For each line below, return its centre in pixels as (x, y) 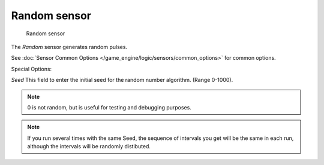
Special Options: (31, 69)
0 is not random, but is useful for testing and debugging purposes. (109, 107)
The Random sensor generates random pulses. (69, 47)
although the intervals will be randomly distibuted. (89, 146)
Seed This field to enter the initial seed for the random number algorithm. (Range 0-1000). (122, 80)
